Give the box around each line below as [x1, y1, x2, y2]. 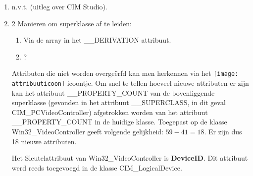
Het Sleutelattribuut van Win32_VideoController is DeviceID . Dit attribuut [11, 153, 248, 163]
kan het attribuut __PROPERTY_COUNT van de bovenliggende [11, 87, 215, 98]
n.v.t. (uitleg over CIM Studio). [11, 1, 107, 11]
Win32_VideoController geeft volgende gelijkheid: [11, 126, 163, 137]
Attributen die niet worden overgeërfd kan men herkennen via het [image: [11, 68, 239, 78]
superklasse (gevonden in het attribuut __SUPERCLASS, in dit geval [11, 97, 226, 108]
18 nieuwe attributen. [11, 136, 77, 146]
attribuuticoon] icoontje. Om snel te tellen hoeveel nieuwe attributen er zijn [11, 78, 249, 88]
